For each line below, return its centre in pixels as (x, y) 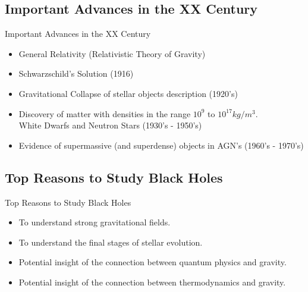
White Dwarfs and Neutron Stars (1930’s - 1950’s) (110, 125)
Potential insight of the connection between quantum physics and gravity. (153, 262)
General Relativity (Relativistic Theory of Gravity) (112, 53)
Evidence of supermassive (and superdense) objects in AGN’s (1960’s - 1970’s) (161, 145)
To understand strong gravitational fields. (95, 222)
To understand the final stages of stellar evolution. (111, 242)
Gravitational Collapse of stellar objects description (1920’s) (128, 93)
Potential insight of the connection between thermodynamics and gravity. (152, 282)
